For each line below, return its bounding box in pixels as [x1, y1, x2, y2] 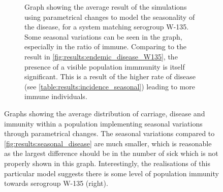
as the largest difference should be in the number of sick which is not [4, 148, 218, 158]
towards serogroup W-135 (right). [4, 178, 108, 188]
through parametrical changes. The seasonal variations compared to [4, 128, 215, 139]
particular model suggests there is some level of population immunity [4, 168, 219, 178]
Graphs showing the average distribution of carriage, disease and [4, 108, 205, 118]
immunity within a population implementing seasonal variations [4, 118, 203, 129]
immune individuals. [24, 91, 87, 102]
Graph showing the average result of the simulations [24, 2, 187, 12]
